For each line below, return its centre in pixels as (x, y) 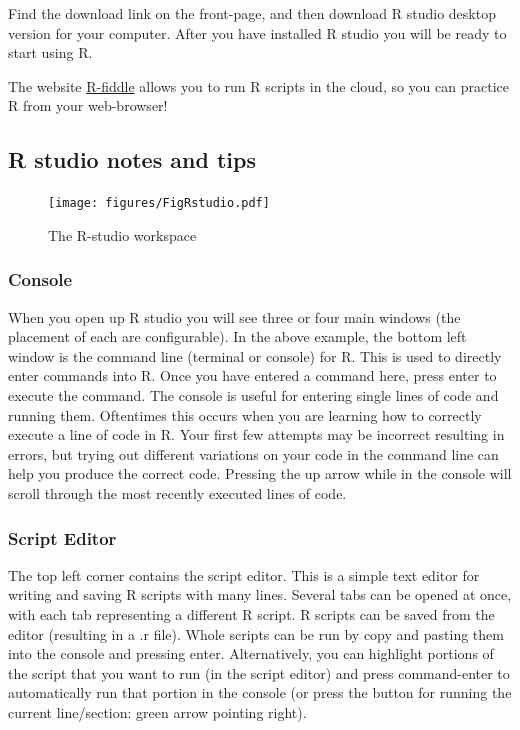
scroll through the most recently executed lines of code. (177, 492)
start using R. (50, 52)
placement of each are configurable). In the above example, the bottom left (237, 336)
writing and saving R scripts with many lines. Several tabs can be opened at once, (260, 594)
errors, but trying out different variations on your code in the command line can (253, 453)
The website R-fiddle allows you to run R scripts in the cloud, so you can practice (258, 85)
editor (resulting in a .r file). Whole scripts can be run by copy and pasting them (256, 633)
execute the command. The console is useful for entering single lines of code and (253, 395)
